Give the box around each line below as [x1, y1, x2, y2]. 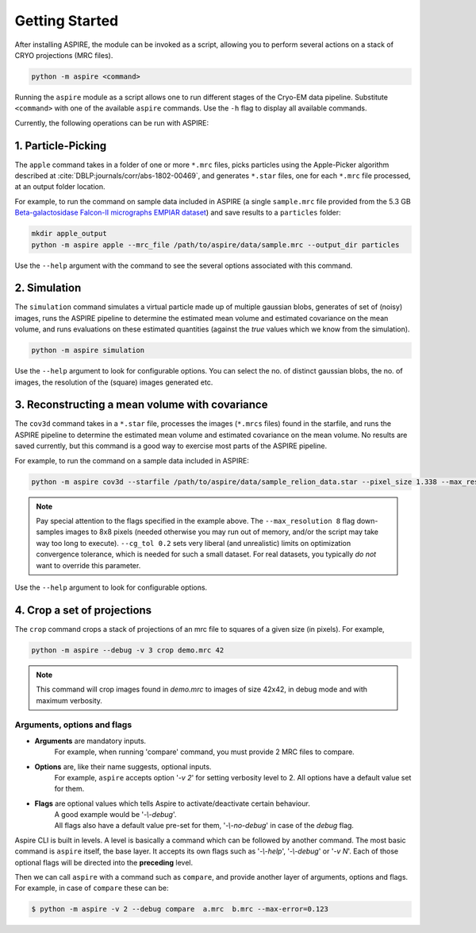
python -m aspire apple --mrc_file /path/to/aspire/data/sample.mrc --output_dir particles [31, 240, 400, 250]
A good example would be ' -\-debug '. [54, 810, 177, 819]
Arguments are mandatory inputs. [34, 736, 147, 745]
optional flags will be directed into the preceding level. [14, 858, 194, 867]
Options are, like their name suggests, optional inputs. [34, 761, 212, 771]
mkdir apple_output [31, 229, 107, 238]
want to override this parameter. [36, 560, 141, 570]
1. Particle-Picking [14, 139, 107, 153]
